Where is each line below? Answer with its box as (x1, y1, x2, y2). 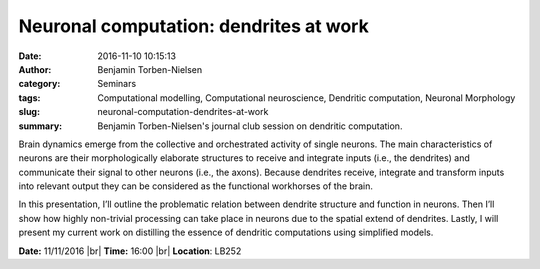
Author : (18, 63, 52, 75)
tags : (18, 91, 41, 104)
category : (18, 78, 61, 90)
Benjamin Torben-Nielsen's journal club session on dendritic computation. (97, 120, 403, 132)
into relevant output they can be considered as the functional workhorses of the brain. (18, 180, 374, 192)
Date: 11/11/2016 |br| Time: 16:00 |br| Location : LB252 (18, 245, 242, 257)
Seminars (97, 78, 137, 90)
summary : (18, 120, 63, 132)
